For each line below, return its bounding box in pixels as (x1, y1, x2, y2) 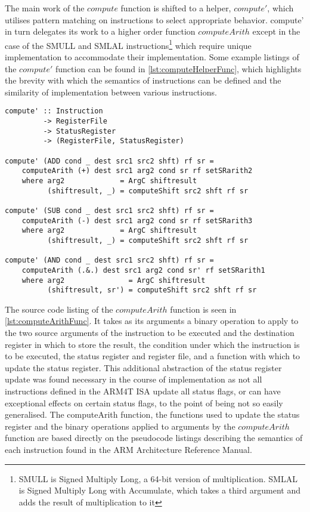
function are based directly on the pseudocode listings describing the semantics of (5, 431, 303, 444)
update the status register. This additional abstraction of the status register (5, 361, 282, 374)
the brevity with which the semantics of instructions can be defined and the (5, 74, 281, 87)
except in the (252, 25, 300, 38)
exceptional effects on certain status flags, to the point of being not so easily (5, 396, 283, 409)
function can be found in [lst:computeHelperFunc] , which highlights (55, 62, 302, 75)
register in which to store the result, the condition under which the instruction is (5, 338, 300, 350)
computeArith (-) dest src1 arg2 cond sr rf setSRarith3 (21, 216, 253, 225)
